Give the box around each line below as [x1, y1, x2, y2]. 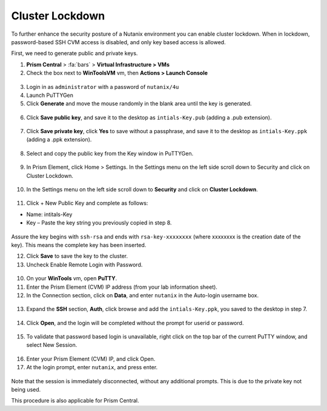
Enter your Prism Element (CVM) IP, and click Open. [26, 355, 156, 363]
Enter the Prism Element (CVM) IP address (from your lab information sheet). [26, 283, 218, 291]
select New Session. [26, 341, 78, 349]
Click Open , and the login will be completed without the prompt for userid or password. [26, 319, 244, 326]
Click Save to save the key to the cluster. [26, 252, 128, 260]
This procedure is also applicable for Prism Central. [11, 397, 139, 404]
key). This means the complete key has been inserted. [11, 241, 147, 248]
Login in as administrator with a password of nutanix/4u [26, 83, 179, 90]
